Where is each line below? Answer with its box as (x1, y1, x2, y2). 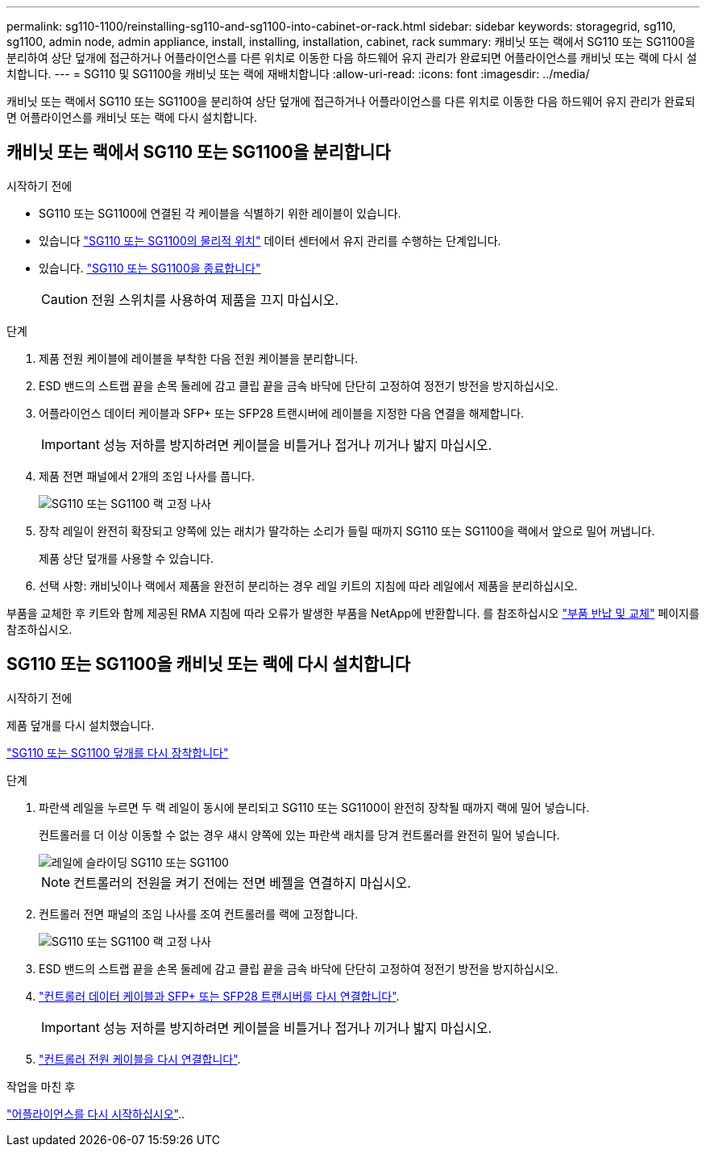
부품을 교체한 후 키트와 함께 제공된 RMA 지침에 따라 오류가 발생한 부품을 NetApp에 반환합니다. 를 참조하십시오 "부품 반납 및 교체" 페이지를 (6, 606, 700, 620)
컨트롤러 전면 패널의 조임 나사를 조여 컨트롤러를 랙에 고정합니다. (39, 906, 359, 921)
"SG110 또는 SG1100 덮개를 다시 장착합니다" (6, 745, 229, 760)
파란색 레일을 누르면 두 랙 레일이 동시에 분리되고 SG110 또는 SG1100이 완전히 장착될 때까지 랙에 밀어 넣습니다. (39, 800, 590, 814)
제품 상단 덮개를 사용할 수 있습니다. (39, 551, 214, 565)
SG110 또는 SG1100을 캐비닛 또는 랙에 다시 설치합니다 (6, 654, 410, 675)
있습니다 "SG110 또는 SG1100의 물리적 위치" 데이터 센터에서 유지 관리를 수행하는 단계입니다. (39, 233, 501, 248)
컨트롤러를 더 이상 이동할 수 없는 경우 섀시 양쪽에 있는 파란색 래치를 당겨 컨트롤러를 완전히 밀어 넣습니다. (39, 827, 560, 842)
